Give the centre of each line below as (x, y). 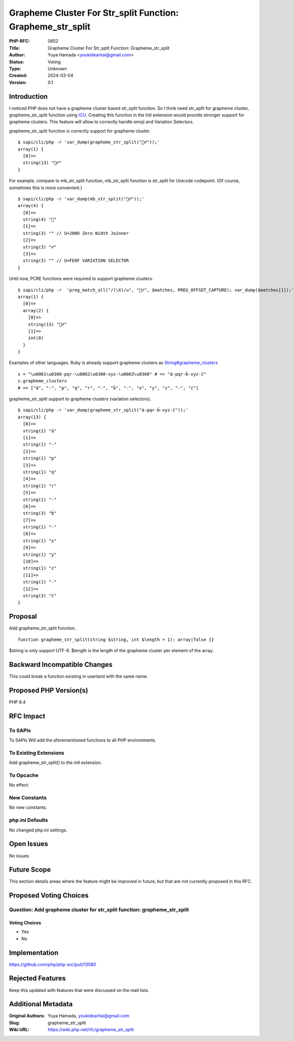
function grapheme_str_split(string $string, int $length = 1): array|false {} (116, 639)
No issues (19, 856)
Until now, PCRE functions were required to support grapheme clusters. (81, 279)
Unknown (57, 68)
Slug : (15, 1023)
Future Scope (30, 870)
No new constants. (28, 807)
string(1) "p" (40, 458)
